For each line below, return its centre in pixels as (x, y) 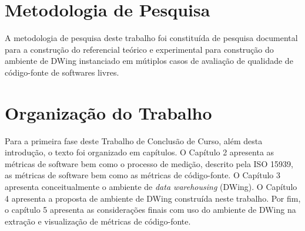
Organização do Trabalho (108, 112)
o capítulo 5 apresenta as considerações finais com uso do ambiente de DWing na (150, 210)
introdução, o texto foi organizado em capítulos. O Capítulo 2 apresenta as (140, 152)
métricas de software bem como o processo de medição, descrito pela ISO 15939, (149, 163)
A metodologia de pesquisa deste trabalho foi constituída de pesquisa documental (151, 38)
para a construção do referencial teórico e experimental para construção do (139, 49)
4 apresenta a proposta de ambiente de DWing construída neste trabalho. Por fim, (153, 198)
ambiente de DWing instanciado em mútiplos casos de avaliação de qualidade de (149, 61)
